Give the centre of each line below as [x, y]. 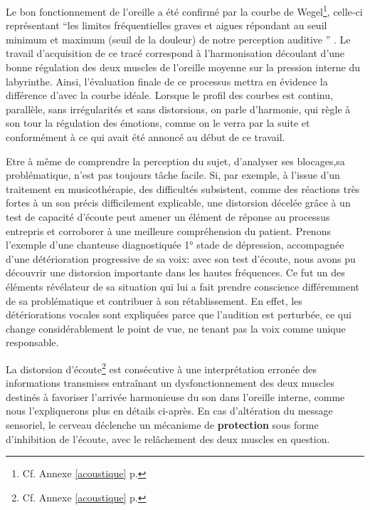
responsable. [32, 342]
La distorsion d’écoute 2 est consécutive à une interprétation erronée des [162, 368]
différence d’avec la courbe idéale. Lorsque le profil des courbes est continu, [169, 95]
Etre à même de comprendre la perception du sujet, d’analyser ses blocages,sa [175, 161]
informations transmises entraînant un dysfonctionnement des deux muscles [170, 383]
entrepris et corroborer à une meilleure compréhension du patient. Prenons [168, 230]
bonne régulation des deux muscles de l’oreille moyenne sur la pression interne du [183, 67]
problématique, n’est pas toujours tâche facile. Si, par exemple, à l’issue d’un [173, 175]
